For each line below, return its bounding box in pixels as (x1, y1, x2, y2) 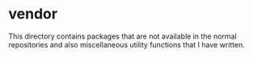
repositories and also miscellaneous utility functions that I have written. (8, 39, 245, 49)
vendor (8, 5, 58, 23)
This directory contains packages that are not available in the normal (8, 31, 237, 41)
